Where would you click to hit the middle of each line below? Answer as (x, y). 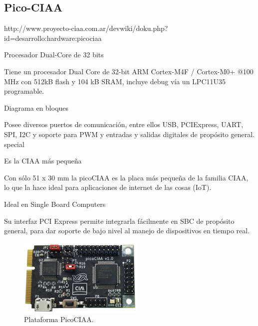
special (14, 144)
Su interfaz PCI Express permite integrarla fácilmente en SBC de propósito (119, 221)
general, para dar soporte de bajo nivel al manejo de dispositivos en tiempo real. (127, 231)
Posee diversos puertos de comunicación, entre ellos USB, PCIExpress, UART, (124, 124)
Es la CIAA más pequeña (43, 161)
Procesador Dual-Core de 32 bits (54, 55)
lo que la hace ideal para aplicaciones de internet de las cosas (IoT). (108, 187)
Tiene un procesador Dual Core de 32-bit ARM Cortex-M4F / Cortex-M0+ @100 (129, 71)
